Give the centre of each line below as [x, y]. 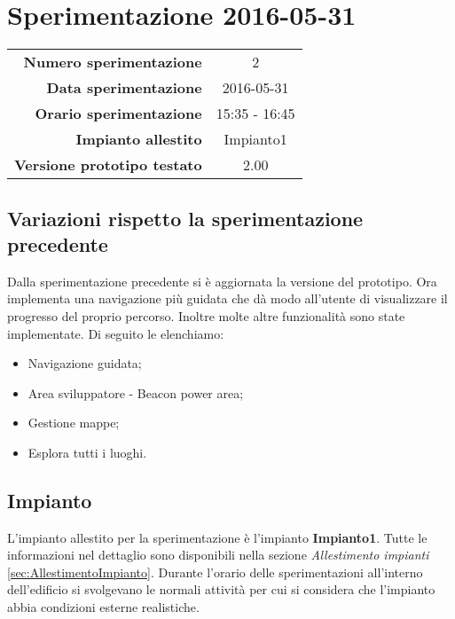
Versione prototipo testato [108, 165]
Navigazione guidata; [85, 363]
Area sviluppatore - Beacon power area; [136, 392]
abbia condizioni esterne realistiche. [103, 607]
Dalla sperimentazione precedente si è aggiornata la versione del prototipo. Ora [222, 281]
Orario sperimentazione [118, 114]
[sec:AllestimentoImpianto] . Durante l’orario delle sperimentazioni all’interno [215, 572]
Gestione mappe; [74, 423]
